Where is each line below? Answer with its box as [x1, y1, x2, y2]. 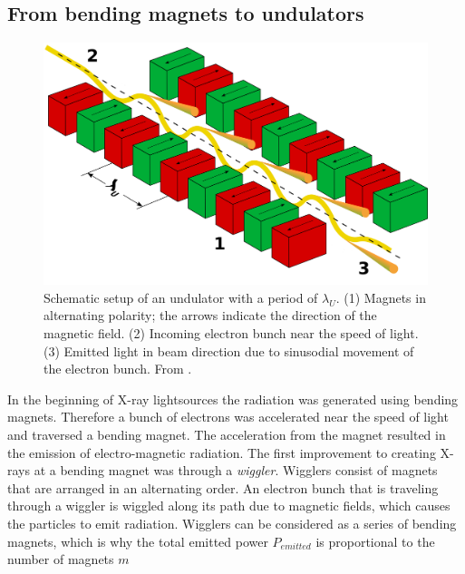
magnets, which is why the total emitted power [7, 531, 268, 550]
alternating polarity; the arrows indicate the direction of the [44, 306, 377, 325]
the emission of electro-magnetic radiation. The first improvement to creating [7, 443, 436, 462]
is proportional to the [315, 531, 435, 550]
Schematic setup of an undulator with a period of [44, 287, 318, 306]
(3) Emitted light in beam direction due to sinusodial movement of [44, 341, 414, 360]
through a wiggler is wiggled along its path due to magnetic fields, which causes [7, 496, 450, 515]
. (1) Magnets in [335, 287, 426, 306]
